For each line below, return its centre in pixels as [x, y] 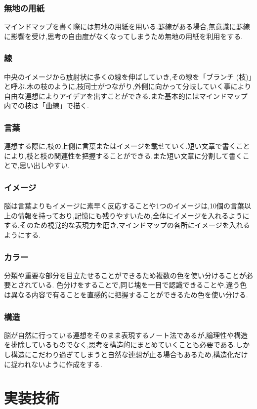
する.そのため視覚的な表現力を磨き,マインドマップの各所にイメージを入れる [127, 225]
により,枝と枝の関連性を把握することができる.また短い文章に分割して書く [123, 155]
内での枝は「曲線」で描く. [46, 105]
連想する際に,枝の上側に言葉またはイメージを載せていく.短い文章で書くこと [127, 146]
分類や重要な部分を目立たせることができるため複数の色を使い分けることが [125, 275]
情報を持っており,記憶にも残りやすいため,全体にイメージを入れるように [133, 215]
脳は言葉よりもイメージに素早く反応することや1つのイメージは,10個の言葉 [124, 206]
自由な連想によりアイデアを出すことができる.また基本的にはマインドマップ [126, 96]
